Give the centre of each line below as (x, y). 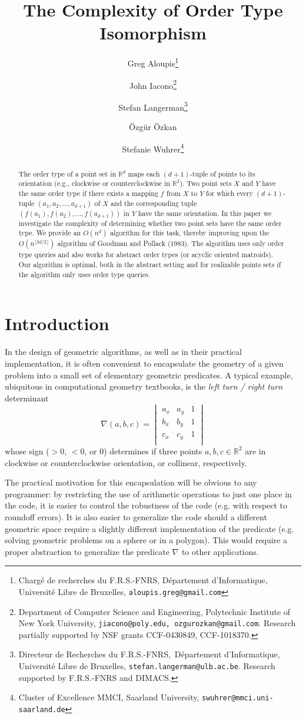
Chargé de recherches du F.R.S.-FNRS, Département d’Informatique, (143, 580)
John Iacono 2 (153, 84)
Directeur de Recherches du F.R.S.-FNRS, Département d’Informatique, (149, 654)
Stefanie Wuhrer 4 (153, 148)
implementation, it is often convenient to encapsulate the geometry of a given (144, 363)
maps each (144, 173)
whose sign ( (27, 451)
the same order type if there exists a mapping (88, 193)
